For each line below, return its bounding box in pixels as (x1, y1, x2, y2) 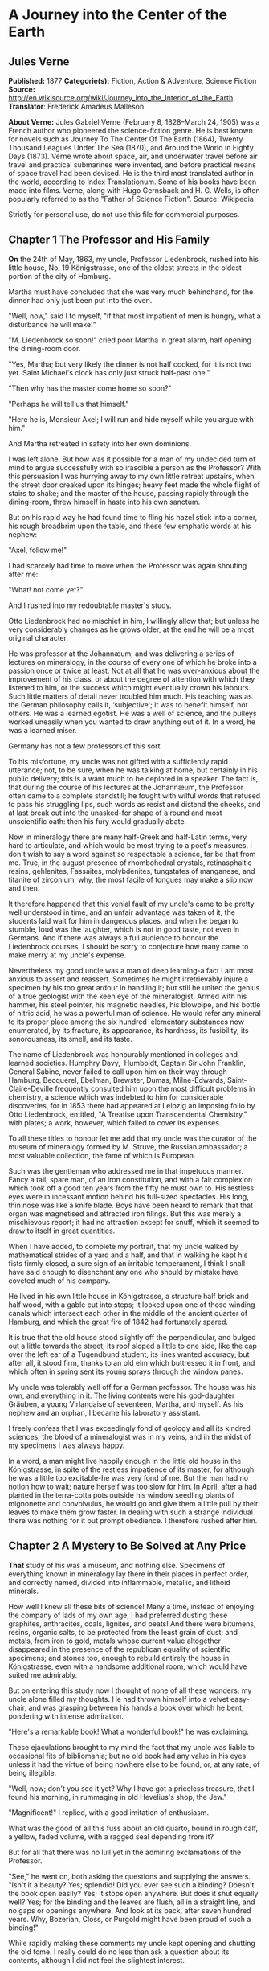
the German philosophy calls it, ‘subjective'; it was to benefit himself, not (8, 699, 248, 709)
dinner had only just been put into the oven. (8, 295, 153, 305)
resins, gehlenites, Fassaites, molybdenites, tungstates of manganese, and (8, 866, 255, 875)
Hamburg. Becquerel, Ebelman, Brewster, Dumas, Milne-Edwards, (8, 1075, 226, 1084)
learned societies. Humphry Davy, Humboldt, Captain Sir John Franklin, (8, 1058, 247, 1067)
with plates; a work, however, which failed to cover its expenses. (8, 1117, 222, 1127)
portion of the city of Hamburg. (8, 271, 112, 281)
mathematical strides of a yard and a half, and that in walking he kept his (8, 1250, 248, 1260)
